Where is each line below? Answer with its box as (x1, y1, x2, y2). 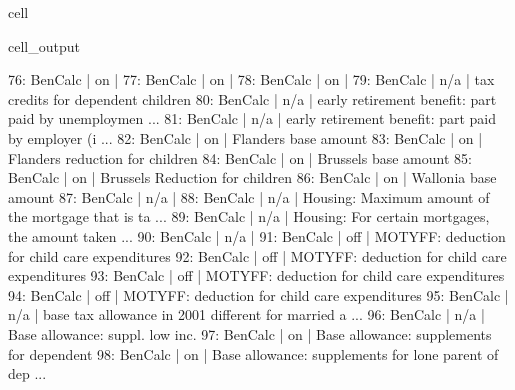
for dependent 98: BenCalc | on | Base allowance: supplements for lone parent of (8, 343, 499, 364)
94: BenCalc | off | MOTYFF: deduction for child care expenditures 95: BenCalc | (8, 284, 509, 305)
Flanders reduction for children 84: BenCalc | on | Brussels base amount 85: (8, 147, 472, 168)
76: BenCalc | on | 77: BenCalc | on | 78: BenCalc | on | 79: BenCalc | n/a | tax (8, 69, 495, 90)
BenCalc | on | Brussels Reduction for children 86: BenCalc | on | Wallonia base (8, 167, 497, 188)
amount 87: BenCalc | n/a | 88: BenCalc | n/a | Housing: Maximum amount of (8, 186, 490, 207)
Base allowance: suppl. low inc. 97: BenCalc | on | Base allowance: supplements (8, 323, 492, 344)
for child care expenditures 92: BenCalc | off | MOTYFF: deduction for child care (8, 245, 507, 266)
